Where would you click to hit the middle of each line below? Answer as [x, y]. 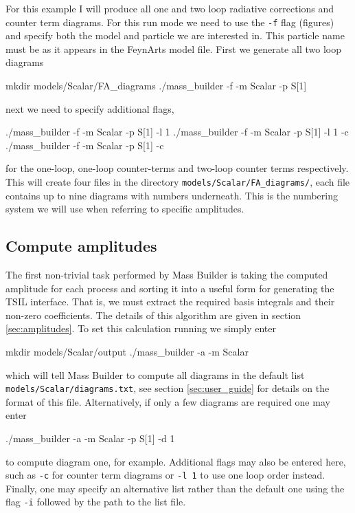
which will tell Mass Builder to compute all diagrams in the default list [155, 374]
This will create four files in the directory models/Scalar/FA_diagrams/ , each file [178, 182]
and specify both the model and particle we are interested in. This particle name [175, 35]
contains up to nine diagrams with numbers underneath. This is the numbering [172, 195]
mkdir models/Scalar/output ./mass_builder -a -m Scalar [127, 352]
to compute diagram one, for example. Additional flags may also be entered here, [176, 461]
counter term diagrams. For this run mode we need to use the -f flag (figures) [170, 22]
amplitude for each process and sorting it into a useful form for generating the [170, 288]
